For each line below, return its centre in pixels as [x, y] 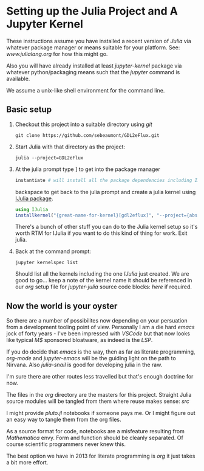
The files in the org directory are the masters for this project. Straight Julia [99, 395]
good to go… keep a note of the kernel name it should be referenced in [104, 281]
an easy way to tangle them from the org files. [64, 420]
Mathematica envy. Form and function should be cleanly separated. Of [95, 438]
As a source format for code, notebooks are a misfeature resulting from [96, 431]
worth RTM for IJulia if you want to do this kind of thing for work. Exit [101, 233]
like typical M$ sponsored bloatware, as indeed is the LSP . [80, 340]
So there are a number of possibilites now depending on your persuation [97, 321]
